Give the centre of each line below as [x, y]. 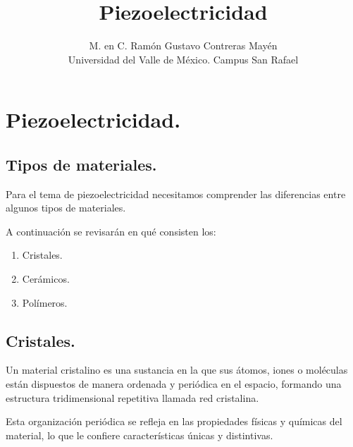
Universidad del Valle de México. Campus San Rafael [183, 59]
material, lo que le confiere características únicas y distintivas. [140, 435]
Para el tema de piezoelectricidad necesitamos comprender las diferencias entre [176, 194]
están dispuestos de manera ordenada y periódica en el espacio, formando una [174, 384]
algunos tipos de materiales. [66, 208]
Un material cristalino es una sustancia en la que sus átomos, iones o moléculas [177, 370]
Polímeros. [45, 302]
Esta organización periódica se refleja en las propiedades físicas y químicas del [174, 421]
